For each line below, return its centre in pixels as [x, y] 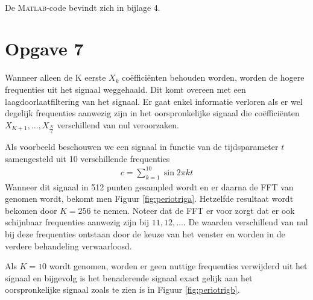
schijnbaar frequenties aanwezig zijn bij [77, 222]
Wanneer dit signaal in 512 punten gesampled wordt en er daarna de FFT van [149, 186]
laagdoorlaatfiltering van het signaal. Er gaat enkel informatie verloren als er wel [154, 101]
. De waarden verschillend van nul [245, 222]
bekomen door [31, 210]
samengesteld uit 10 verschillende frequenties [87, 158]
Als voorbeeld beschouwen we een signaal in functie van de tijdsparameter [142, 147]
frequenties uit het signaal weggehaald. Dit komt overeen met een [125, 89]
